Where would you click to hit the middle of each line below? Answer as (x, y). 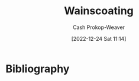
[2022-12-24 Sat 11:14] (99, 38)
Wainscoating (99, 11)
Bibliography (38, 69)
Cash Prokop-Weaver (99, 27)
